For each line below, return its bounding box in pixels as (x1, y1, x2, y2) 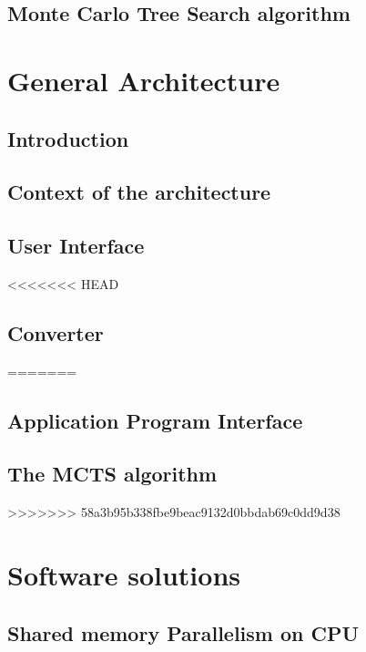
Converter (7, 318, 104, 347)
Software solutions (7, 556, 241, 594)
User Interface (7, 232, 145, 260)
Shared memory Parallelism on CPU (7, 618, 360, 647)
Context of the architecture (7, 178, 271, 206)
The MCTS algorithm (7, 460, 218, 488)
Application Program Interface (7, 406, 303, 434)
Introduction (7, 124, 129, 152)
